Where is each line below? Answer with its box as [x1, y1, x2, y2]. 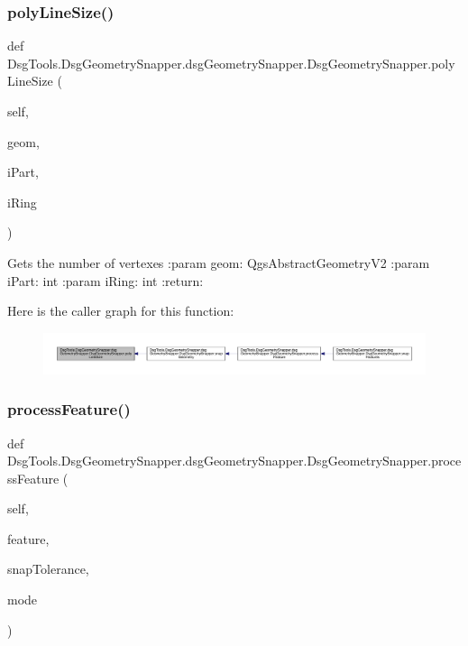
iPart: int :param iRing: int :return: [7, 271, 204, 290]
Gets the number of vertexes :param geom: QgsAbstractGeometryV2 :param [7, 253, 430, 272]
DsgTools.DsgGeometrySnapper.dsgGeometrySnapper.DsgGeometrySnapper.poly [7, 53, 455, 72]
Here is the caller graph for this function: [7, 301, 234, 320]
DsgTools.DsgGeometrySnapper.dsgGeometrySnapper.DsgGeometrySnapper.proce [7, 451, 462, 470]
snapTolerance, [7, 559, 89, 578]
